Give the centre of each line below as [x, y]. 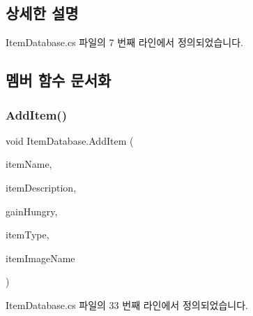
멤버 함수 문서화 [59, 80]
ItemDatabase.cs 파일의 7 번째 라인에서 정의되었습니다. [124, 42]
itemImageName [40, 258]
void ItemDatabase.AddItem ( [70, 140]
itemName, [29, 164]
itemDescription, [41, 187]
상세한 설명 [42, 13]
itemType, [28, 235]
